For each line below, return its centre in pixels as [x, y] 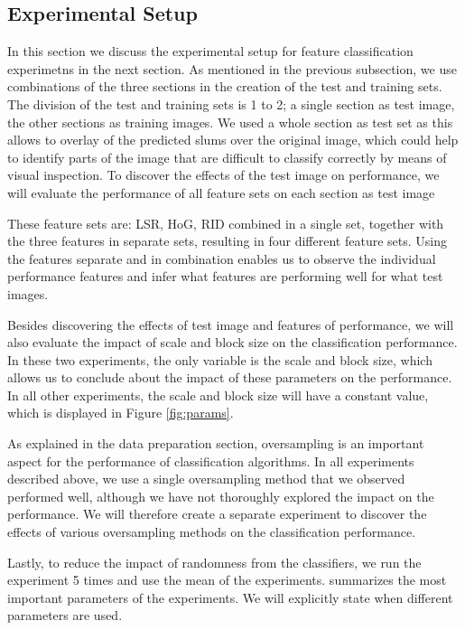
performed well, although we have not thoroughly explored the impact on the [221, 496]
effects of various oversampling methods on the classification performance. [212, 532]
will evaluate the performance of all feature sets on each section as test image [221, 192]
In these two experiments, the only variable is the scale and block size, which [220, 359]
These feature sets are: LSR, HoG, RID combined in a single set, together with [226, 223]
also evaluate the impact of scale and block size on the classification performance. [232, 342]
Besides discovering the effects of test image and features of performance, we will [231, 324]
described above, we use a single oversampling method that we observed [206, 479]
